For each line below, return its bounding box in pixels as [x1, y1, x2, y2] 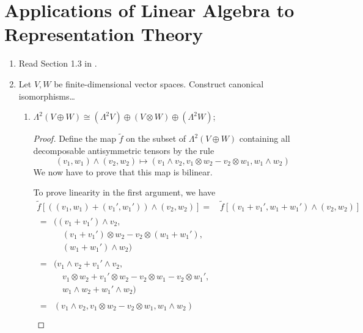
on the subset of [126, 132, 186, 145]
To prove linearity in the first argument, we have [33, 186, 216, 199]
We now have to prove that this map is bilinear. [33, 165, 213, 178]
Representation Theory [4, 21, 204, 46]
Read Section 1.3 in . [18, 57, 97, 70]
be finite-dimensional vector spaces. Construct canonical [54, 77, 264, 90]
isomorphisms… [18, 89, 75, 102]
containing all [239, 132, 290, 145]
